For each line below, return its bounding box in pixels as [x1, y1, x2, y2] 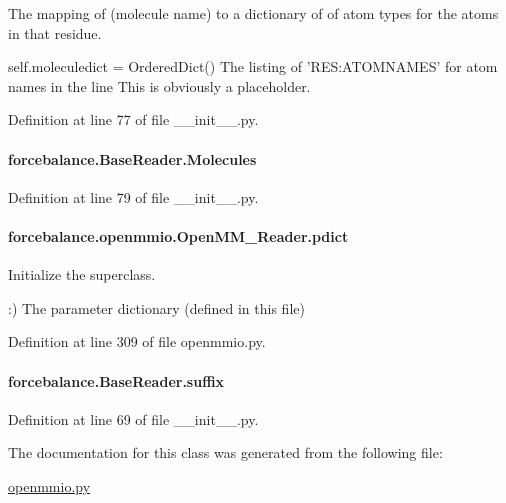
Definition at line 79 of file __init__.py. [8, 186, 259, 207]
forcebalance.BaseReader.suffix [8, 370, 225, 391]
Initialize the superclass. [8, 264, 156, 285]
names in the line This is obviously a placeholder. [8, 75, 311, 96]
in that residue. [8, 22, 102, 43]
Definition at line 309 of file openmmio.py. [8, 331, 266, 352]
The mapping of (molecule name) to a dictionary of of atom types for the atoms [8, 3, 499, 23]
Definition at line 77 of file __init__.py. [8, 109, 259, 130]
